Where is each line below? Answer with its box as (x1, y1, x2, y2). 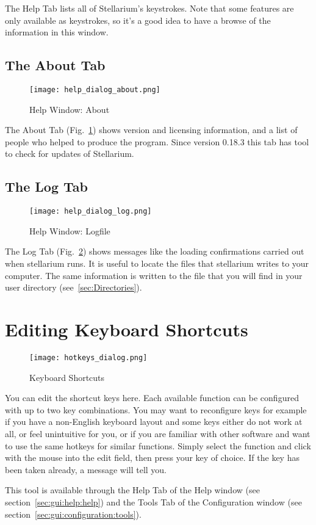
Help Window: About (29, 103, 110, 115)
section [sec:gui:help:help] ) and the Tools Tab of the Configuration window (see (5, 495, 302, 508)
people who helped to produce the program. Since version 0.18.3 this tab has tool (5, 135, 309, 148)
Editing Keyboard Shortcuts (5, 317, 248, 342)
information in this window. (5, 26, 109, 38)
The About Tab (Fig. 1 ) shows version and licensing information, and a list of (5, 123, 298, 136)
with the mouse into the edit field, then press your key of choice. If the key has (5, 451, 300, 464)
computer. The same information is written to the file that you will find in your (5, 269, 303, 281)
